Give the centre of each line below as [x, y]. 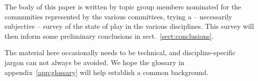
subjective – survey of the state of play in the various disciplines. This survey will [129, 26]
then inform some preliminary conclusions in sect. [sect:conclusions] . [109, 36]
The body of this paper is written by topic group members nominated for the [123, 6]
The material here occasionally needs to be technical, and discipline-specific [120, 52]
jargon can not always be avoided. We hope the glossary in [94, 62]
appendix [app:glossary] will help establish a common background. [106, 72]
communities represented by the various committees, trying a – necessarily [118, 16]
